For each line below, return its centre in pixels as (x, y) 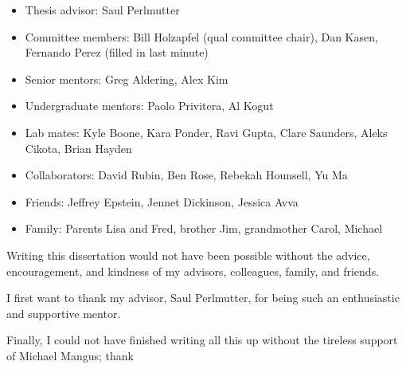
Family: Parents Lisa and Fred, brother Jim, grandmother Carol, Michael (204, 228)
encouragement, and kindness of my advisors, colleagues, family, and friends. (193, 271)
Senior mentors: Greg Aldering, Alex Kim (127, 79)
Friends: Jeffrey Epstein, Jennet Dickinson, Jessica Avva (162, 201)
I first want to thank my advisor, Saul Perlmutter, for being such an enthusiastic (203, 298)
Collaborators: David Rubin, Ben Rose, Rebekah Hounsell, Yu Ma (186, 175)
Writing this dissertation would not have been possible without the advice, (188, 255)
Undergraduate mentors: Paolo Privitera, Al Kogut (149, 106)
